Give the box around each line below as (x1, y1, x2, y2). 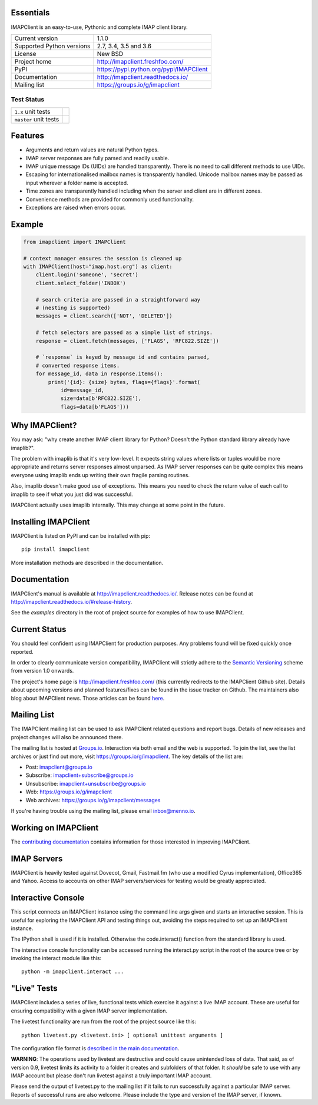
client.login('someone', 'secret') (35, 272, 138, 278)
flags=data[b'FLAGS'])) (60, 403, 130, 410)
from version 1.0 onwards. (11, 667, 74, 674)
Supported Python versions (14, 42, 91, 50)
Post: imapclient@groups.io (25, 763, 92, 771)
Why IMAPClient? (11, 421, 77, 431)
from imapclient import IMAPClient (23, 239, 126, 245)
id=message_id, (60, 386, 104, 393)
